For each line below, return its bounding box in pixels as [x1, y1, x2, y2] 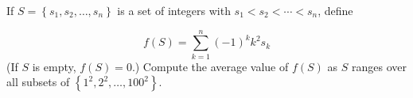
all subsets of [6, 73, 70, 90]
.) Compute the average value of [131, 58, 289, 74]
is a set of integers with [117, 2, 231, 18]
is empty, [32, 58, 76, 74]
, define [318, 2, 353, 18]
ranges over [351, 58, 407, 74]
